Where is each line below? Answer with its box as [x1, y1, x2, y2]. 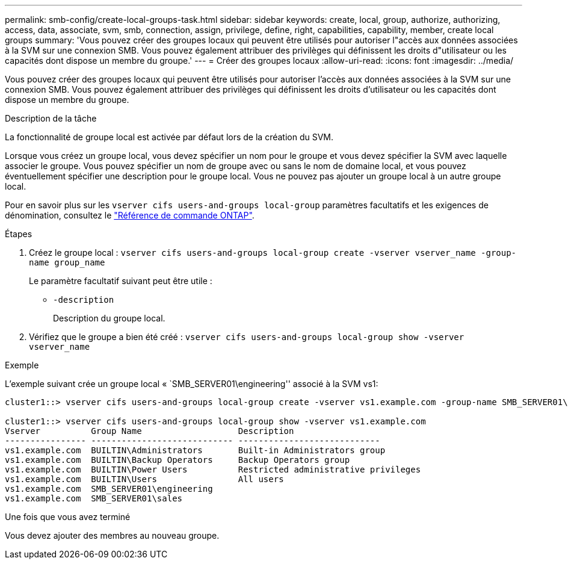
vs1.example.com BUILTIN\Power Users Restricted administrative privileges [5, 465, 421, 474]
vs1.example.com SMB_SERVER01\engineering [5, 484, 213, 494]
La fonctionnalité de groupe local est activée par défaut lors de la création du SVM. [5, 132, 334, 142]
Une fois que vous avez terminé [5, 512, 131, 522]
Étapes [5, 229, 32, 239]
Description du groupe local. [53, 313, 165, 323]
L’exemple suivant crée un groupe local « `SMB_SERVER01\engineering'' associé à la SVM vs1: [5, 379, 378, 389]
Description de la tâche [5, 113, 97, 123]
